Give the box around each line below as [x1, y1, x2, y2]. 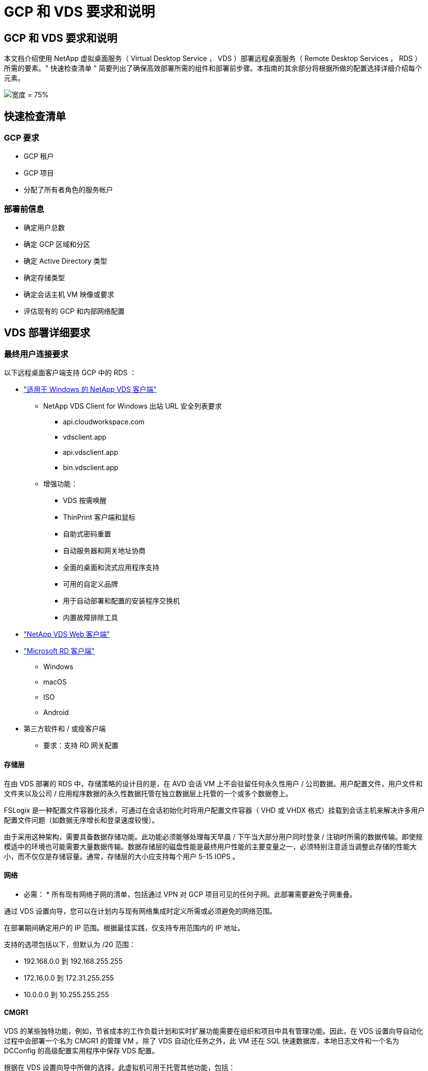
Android [43, 708, 69, 717]
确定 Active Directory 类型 [24, 257, 108, 266]
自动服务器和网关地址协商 [63, 546, 145, 555]
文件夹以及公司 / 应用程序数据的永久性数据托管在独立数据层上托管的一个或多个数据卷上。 [4, 789, 292, 798]
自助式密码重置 [63, 530, 111, 538]
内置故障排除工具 [63, 613, 118, 622]
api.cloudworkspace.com [63, 417, 145, 426]
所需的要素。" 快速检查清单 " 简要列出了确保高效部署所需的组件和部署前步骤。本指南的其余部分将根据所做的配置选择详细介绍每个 [4, 64, 422, 73]
